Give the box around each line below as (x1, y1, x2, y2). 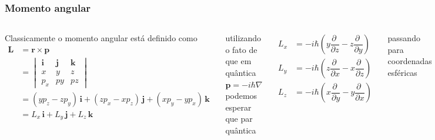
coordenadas (387, 55, 432, 67)
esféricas (387, 66, 417, 78)
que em (225, 55, 252, 67)
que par (225, 112, 253, 125)
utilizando (225, 32, 262, 44)
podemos (225, 89, 257, 102)
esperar (225, 101, 252, 113)
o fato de (225, 43, 257, 55)
